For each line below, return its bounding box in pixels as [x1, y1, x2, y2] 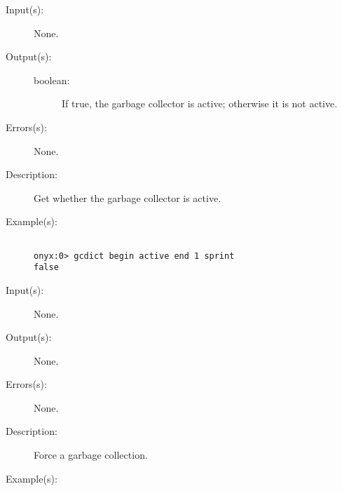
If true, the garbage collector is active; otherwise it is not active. [62, 96, 338, 111]
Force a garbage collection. [34, 448, 148, 462]
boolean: [34, 72, 70, 87]
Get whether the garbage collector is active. [34, 190, 221, 205]
